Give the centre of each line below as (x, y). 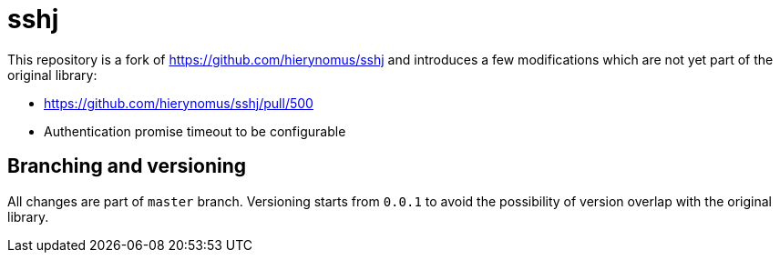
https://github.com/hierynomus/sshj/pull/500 (179, 103)
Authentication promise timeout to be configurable (195, 131)
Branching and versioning (127, 166)
